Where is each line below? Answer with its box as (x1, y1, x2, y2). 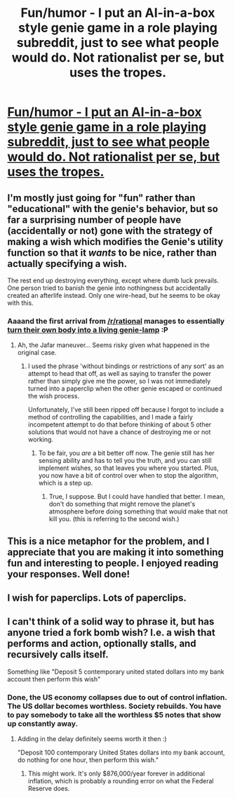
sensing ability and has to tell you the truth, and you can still (38, 457, 212, 465)
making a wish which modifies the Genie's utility (7, 235, 224, 247)
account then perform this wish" (7, 674, 101, 683)
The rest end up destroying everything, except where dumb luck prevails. (7, 276, 220, 284)
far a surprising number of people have (7, 214, 182, 225)
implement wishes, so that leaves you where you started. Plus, (38, 464, 219, 472)
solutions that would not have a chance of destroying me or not (27, 428, 211, 436)
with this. (7, 299, 34, 307)
